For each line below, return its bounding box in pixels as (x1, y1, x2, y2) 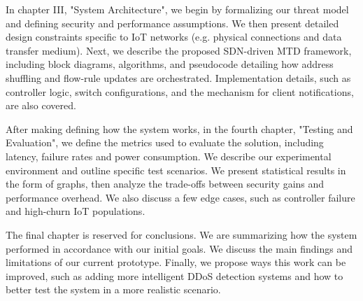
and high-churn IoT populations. (6, 204, 145, 218)
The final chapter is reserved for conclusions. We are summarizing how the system (6, 227, 357, 241)
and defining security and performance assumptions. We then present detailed (6, 15, 339, 30)
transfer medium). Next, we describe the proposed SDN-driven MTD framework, (6, 43, 352, 57)
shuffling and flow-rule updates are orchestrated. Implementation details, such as (6, 70, 351, 85)
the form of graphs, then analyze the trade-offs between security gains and (6, 176, 325, 191)
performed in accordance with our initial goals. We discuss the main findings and (6, 241, 353, 255)
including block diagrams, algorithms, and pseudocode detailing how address (6, 57, 334, 71)
